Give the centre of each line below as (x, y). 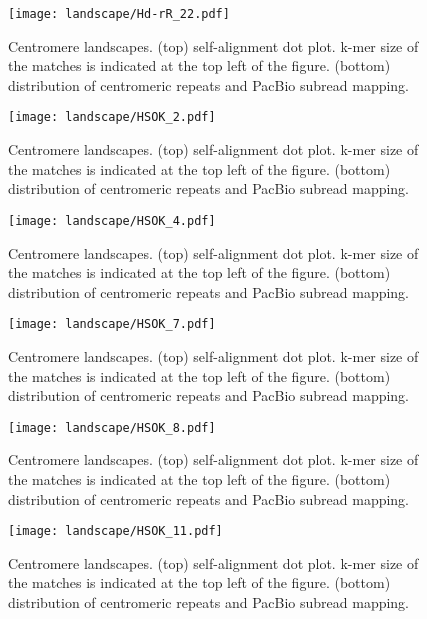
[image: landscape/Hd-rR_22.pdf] (119, 14)
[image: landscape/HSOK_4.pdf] (112, 220)
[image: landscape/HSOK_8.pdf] (112, 427)
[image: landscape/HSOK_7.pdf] (112, 324)
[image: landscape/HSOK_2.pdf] (112, 117)
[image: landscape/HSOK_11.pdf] (115, 531)
